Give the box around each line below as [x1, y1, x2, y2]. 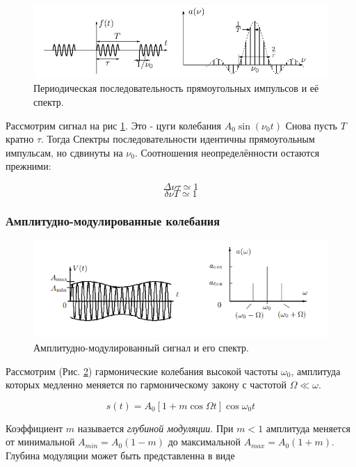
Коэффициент [6, 420, 63, 435]
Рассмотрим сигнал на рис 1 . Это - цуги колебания [6, 118, 222, 132]
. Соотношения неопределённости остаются [134, 145, 320, 159]
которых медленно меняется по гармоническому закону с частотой [6, 377, 287, 392]
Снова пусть [285, 118, 338, 132]
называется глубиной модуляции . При [77, 420, 234, 435]
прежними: [6, 159, 51, 173]
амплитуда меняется [266, 420, 351, 435]
